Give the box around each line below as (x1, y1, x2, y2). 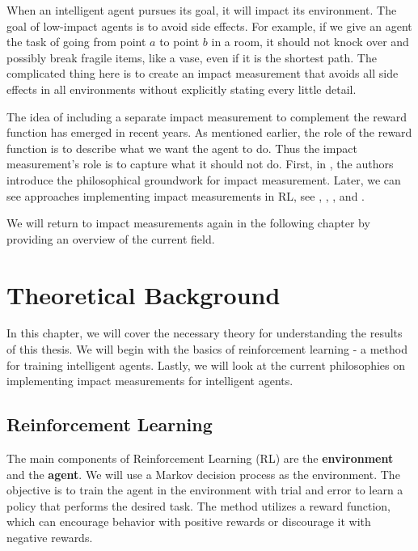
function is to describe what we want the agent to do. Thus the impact (6, 139, 357, 156)
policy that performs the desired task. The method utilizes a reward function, (6, 497, 391, 514)
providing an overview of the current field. (6, 230, 215, 247)
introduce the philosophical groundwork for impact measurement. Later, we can (6, 171, 401, 188)
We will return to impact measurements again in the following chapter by (6, 214, 370, 231)
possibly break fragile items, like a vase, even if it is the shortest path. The (6, 49, 377, 66)
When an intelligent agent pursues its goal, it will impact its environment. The (6, 2, 397, 18)
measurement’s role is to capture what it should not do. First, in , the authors (6, 155, 394, 172)
